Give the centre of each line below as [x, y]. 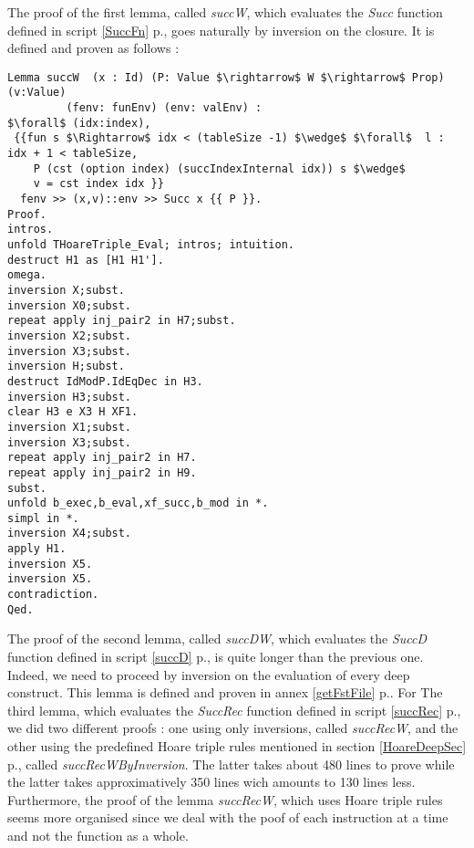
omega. [27, 275]
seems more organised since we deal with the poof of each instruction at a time [228, 817]
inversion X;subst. [66, 290]
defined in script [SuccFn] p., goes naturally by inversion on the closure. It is [221, 30]
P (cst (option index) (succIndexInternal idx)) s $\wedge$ [219, 168]
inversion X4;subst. [70, 534]
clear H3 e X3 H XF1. [73, 412]
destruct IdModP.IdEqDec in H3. [105, 381]
